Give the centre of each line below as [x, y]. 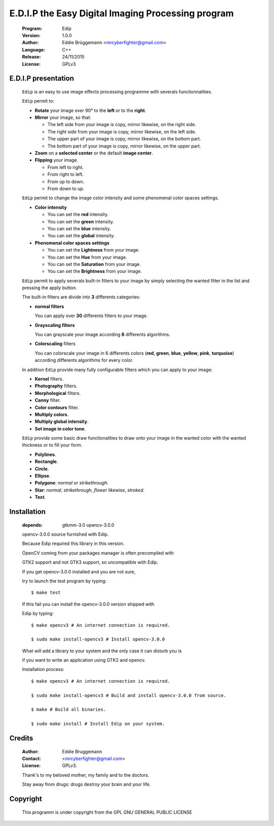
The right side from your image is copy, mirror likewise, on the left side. [122, 132]
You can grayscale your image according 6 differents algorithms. [102, 334]
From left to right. [65, 167]
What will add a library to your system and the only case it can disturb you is [102, 651]
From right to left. [65, 174]
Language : [34, 50]
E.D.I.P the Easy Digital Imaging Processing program [122, 13]
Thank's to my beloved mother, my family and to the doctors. [86, 775]
